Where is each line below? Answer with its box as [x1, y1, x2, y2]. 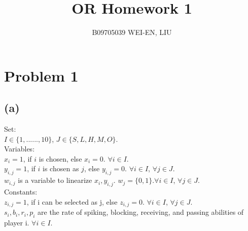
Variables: [4, 143, 35, 154]
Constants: [4, 186, 38, 197]
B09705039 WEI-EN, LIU [92, 27, 172, 37]
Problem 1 [4, 65, 79, 86]
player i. [4, 217, 29, 227]
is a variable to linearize [18, 175, 92, 185]
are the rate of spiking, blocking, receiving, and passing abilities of [38, 207, 244, 217]
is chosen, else [39, 153, 82, 164]
